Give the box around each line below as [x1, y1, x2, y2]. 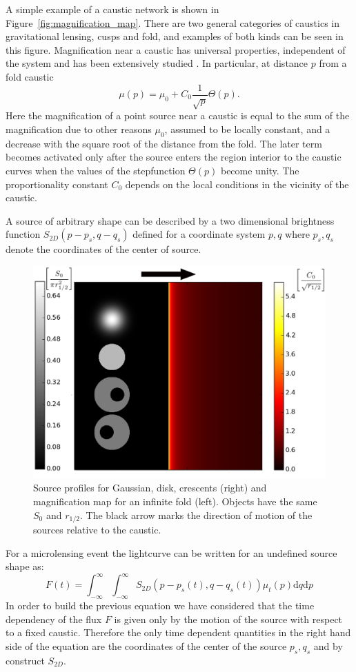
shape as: [6, 559, 44, 573]
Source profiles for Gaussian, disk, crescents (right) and [33, 480, 267, 495]
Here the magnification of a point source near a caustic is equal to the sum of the [6, 108, 350, 123]
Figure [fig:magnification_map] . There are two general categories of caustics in [6, 15, 340, 30]
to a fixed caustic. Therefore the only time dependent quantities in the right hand [6, 625, 351, 640]
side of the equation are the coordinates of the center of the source [6, 638, 287, 653]
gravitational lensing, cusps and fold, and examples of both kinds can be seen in [6, 29, 344, 43]
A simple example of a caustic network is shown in [6, 2, 219, 16]
